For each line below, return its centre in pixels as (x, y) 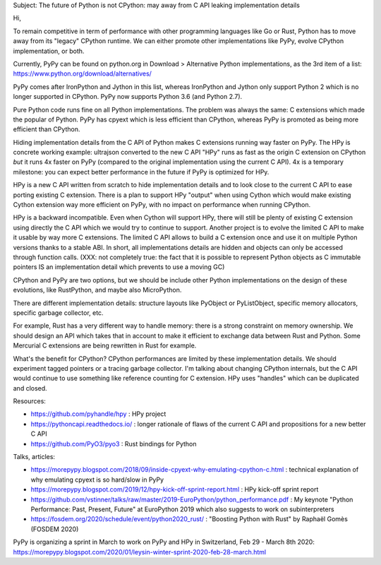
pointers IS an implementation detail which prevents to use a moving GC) (119, 267)
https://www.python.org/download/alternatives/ (82, 73)
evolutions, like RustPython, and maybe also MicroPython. (97, 290)
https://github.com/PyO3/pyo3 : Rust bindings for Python (114, 444)
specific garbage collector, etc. (58, 313)
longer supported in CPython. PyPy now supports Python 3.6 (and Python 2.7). (128, 97)
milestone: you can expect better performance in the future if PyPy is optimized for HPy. (141, 172)
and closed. (30, 388)
